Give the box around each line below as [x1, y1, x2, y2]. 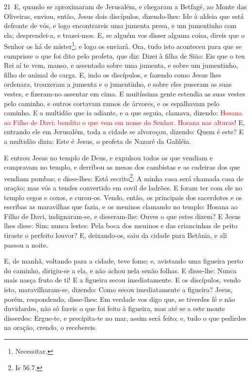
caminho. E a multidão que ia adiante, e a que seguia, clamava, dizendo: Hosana [4, 108, 242, 118]
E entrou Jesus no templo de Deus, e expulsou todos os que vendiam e [4, 152, 213, 162]
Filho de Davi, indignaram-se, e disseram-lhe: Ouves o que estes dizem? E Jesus [4, 211, 241, 221]
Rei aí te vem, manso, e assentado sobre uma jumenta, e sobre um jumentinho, [4, 60, 238, 70]
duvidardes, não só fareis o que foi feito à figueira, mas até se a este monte [4, 303, 225, 313]
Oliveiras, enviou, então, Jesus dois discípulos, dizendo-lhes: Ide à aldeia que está [4, 11, 244, 21]
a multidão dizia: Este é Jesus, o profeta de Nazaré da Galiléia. [4, 136, 191, 146]
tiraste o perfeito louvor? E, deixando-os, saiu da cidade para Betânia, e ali [4, 230, 227, 240]
